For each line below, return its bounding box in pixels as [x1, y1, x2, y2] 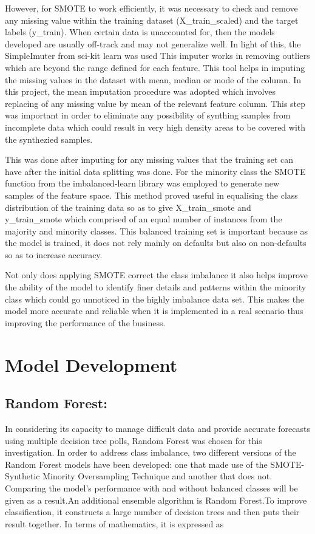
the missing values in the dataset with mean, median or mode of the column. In [5, 73, 301, 86]
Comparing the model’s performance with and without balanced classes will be [5, 481, 298, 494]
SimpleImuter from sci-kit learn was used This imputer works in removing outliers [5, 49, 310, 62]
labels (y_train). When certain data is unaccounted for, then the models [5, 26, 275, 38]
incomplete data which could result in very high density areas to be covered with [5, 120, 306, 133]
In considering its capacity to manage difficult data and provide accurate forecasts [5, 422, 310, 435]
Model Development [5, 352, 178, 377]
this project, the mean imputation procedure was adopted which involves [5, 85, 276, 98]
